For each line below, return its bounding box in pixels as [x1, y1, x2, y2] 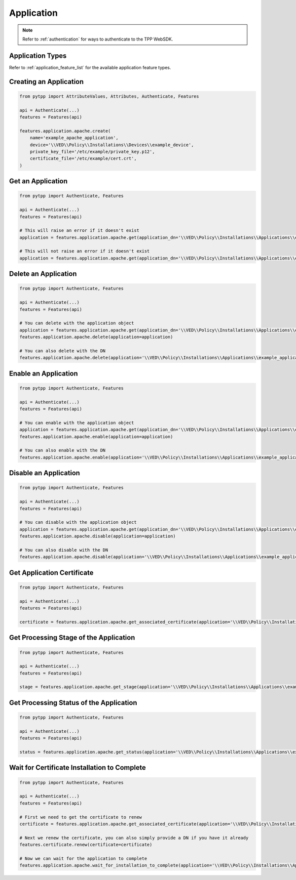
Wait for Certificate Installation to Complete [9, 763, 146, 772]
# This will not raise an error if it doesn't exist [19, 249, 150, 254]
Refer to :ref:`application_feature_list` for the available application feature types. [9, 64, 171, 70]
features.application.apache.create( [19, 128, 111, 133]
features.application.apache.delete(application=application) [19, 334, 173, 340]
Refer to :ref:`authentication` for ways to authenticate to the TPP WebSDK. [22, 36, 173, 42]
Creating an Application [9, 77, 84, 86]
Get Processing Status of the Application [9, 698, 138, 707]
